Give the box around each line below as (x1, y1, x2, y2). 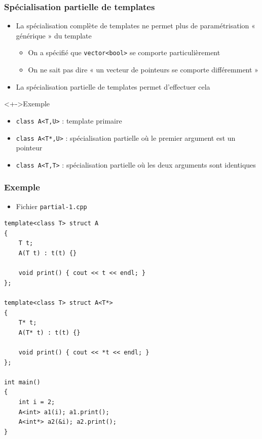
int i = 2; (18, 398, 55, 406)
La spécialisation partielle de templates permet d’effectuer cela (16, 81, 210, 92)
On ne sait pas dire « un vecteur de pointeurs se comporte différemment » (28, 64, 258, 75)
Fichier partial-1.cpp (16, 201, 87, 211)
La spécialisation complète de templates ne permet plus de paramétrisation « (16, 20, 255, 31)
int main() (4, 378, 41, 386)
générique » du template (16, 30, 92, 41)
